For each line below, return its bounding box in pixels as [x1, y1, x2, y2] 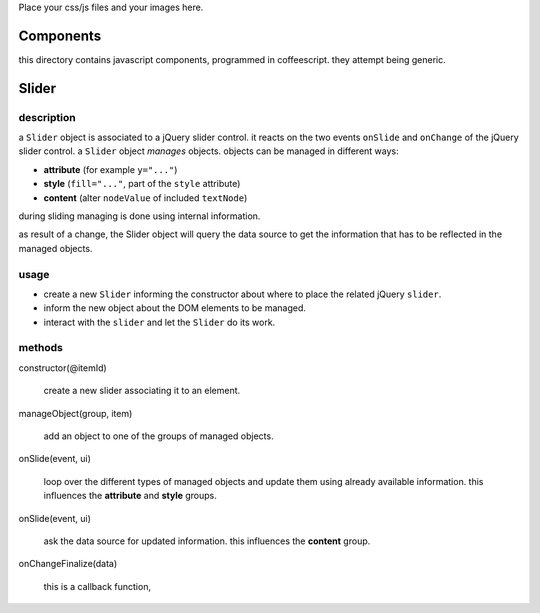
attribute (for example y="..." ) [43, 163, 178, 175]
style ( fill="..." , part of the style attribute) [43, 178, 241, 190]
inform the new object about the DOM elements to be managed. [43, 302, 307, 314]
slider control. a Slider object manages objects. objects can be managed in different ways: [18, 145, 399, 157]
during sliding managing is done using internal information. [18, 210, 261, 222]
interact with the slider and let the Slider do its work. [43, 316, 276, 328]
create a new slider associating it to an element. [43, 385, 241, 397]
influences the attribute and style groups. [43, 490, 217, 502]
